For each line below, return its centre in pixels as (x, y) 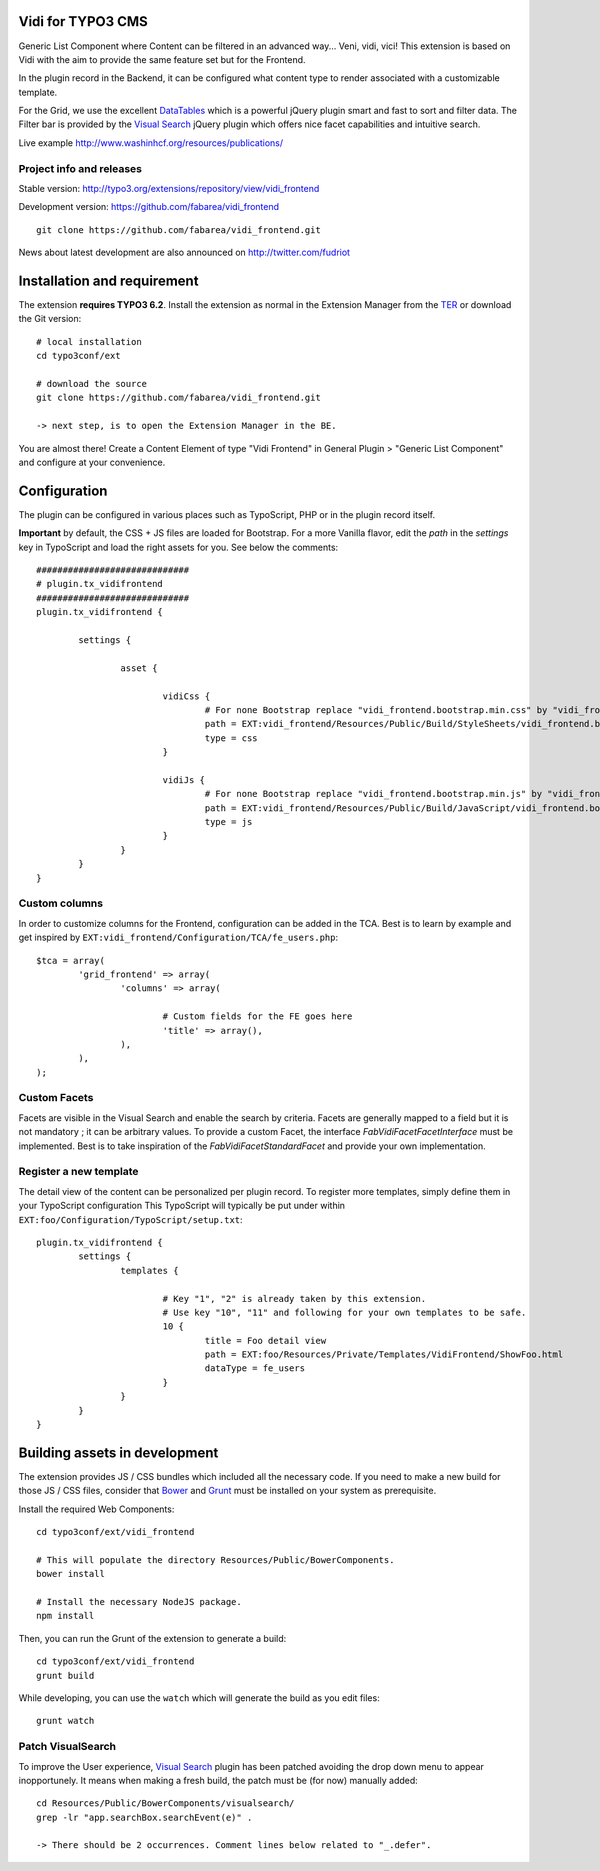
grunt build (65, 1675)
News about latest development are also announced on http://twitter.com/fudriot (184, 252)
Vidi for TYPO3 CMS (83, 21)
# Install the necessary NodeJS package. (139, 1602)
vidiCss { (186, 696)
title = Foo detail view (265, 1340)
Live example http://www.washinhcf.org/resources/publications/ (151, 142)
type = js (228, 822)
